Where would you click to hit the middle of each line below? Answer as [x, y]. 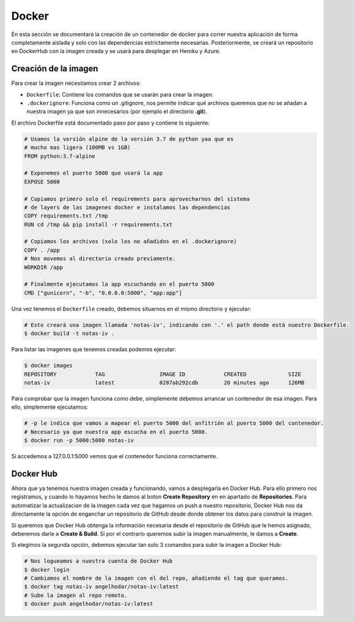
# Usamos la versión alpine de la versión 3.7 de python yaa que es [129, 139]
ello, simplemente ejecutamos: [50, 407]
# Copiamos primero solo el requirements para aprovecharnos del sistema [137, 199]
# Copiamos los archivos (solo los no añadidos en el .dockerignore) [130, 242]
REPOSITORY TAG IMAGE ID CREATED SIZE [163, 374]
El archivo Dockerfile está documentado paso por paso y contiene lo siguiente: [111, 123]
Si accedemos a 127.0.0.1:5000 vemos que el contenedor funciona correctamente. [115, 456]
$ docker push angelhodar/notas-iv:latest [89, 604]
